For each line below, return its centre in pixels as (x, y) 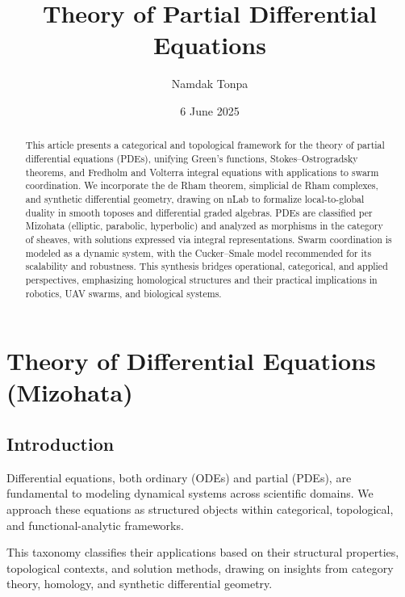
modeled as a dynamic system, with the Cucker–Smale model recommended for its (198, 252)
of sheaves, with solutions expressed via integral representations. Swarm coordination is (209, 239)
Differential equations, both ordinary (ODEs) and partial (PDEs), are (179, 477)
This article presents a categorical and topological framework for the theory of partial (205, 145)
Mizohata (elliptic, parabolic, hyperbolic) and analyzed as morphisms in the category (204, 226)
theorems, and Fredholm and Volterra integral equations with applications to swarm (202, 172)
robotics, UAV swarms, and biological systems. (123, 293)
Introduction (61, 443)
